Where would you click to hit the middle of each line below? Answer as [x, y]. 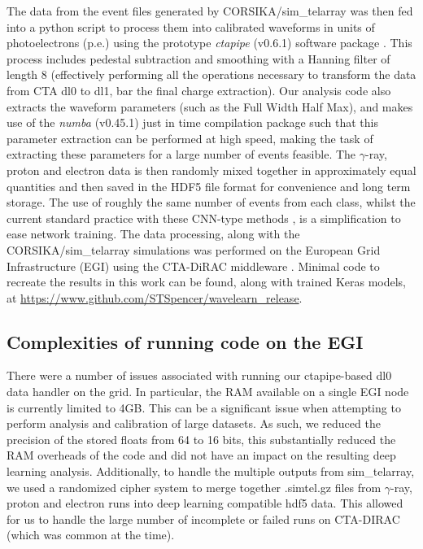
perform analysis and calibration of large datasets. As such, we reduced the [194, 423]
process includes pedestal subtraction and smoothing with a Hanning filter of [198, 58]
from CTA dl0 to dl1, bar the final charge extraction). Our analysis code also [199, 90]
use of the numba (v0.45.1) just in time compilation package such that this [192, 122]
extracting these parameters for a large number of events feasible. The [181, 154]
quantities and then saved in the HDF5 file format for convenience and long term [209, 186]
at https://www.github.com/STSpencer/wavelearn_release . [155, 297]
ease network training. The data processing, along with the [153, 234]
